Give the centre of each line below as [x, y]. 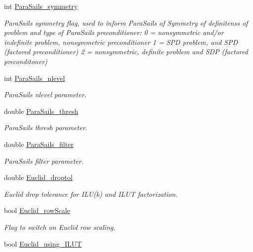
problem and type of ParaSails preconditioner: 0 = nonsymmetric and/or [114, 32]
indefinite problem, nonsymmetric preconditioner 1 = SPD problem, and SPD [121, 42]
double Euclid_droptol [38, 177]
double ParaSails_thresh [41, 111]
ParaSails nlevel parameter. [45, 94]
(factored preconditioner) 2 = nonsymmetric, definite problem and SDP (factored [126, 52]
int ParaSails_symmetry [41, 6]
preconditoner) [26, 61]
